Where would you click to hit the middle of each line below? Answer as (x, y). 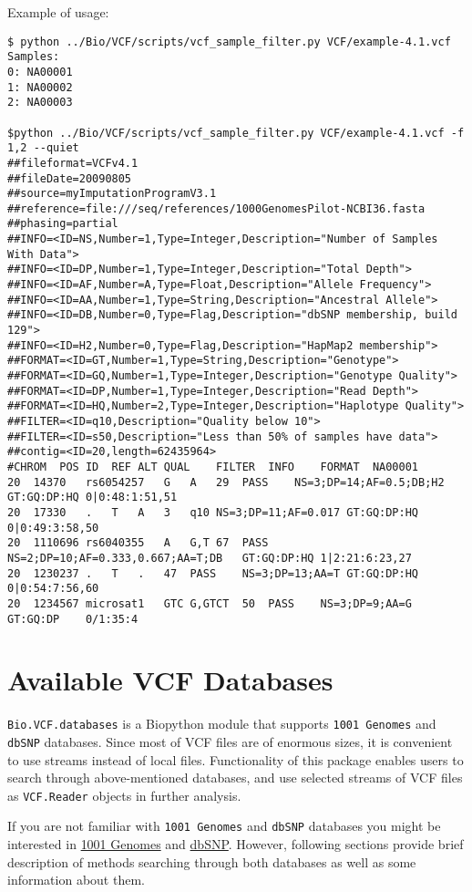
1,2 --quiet (43, 148)
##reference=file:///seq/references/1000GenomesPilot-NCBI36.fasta (216, 208)
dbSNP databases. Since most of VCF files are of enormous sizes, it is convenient (230, 741)
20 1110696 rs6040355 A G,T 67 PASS (138, 543)
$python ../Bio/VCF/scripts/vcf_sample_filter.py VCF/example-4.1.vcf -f (236, 133)
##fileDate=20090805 (70, 178)
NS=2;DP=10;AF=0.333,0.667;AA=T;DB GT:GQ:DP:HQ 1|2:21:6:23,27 (210, 558)
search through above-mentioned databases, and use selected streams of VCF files (235, 778)
